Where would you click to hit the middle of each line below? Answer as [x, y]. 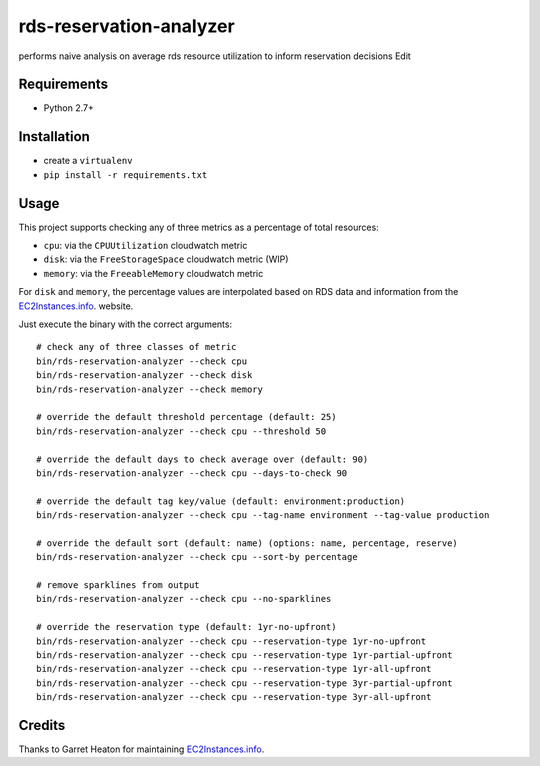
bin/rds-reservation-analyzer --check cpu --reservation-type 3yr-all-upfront [234, 697]
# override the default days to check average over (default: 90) [202, 459]
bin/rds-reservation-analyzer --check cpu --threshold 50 [181, 431]
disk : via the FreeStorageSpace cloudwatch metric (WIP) [166, 259]
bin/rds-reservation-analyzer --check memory [150, 389]
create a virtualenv [88, 161]
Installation [54, 136]
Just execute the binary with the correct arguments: [125, 324]
